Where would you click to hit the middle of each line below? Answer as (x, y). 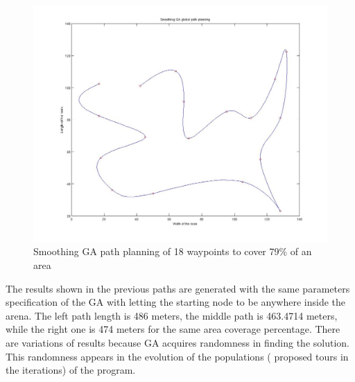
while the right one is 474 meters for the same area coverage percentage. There (173, 329)
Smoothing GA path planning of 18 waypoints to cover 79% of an (173, 251)
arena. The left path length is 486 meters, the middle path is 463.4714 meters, (172, 315)
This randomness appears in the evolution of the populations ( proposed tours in (177, 356)
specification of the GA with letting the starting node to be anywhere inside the (176, 302)
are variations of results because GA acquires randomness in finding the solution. (177, 342)
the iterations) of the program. (71, 370)
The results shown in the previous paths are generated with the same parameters (178, 288)
